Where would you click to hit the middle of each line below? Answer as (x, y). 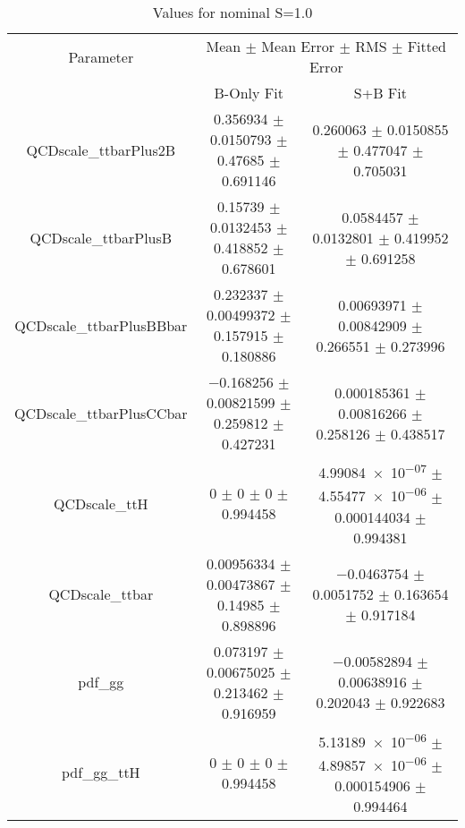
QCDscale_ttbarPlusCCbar (101, 413)
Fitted (427, 46)
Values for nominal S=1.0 (232, 12)
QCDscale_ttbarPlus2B (101, 149)
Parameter (101, 56)
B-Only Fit (249, 93)
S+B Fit (380, 93)
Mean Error (298, 46)
